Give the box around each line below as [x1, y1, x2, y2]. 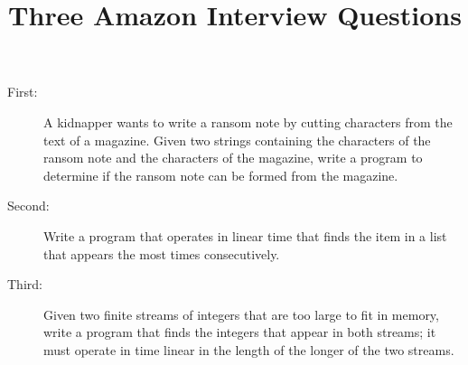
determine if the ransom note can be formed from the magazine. [43, 165, 398, 184]
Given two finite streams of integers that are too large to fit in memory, [43, 304, 439, 323]
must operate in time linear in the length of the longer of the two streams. [43, 340, 454, 359]
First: [7, 82, 38, 101]
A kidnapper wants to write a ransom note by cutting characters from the [43, 112, 453, 131]
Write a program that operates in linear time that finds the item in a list [43, 226, 447, 245]
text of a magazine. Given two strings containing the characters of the [43, 130, 431, 149]
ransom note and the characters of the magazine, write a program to [43, 148, 423, 167]
